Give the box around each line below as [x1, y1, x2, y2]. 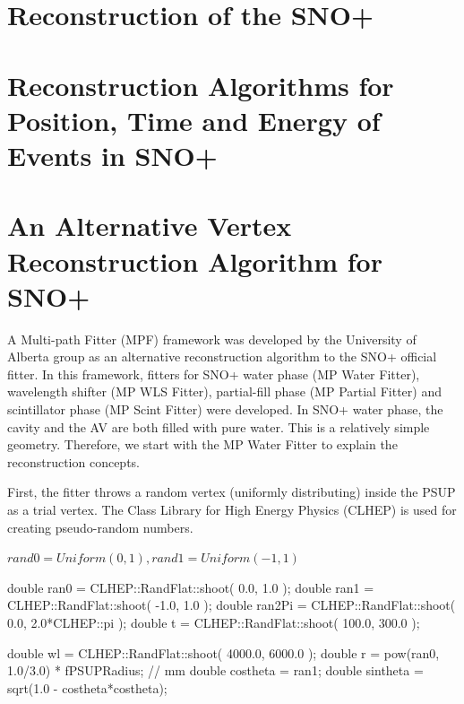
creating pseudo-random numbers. [7, 517, 193, 536]
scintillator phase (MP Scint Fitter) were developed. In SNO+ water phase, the [7, 400, 443, 418]
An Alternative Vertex [7, 207, 292, 244]
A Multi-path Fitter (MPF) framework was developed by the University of [7, 329, 417, 348]
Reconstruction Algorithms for [7, 66, 394, 103]
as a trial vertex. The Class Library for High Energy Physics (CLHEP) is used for [7, 500, 457, 518]
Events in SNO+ [7, 136, 218, 173]
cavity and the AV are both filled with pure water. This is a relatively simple [7, 417, 430, 436]
